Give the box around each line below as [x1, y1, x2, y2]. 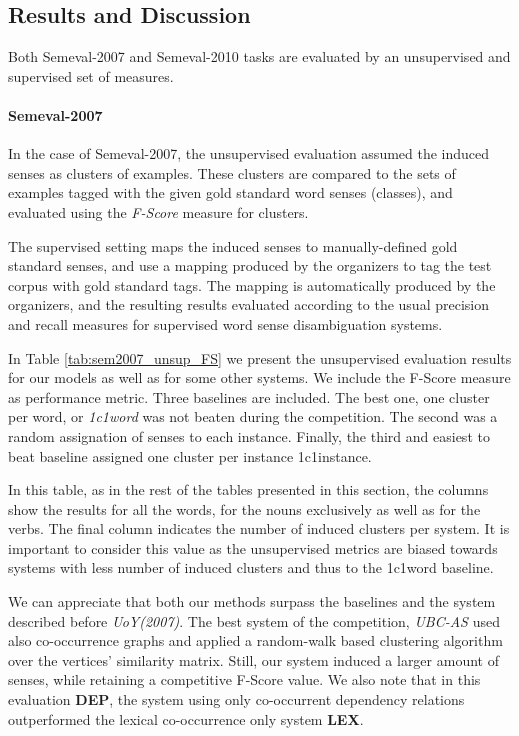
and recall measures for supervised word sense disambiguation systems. [8, 313, 443, 334]
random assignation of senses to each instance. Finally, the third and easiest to [8, 425, 490, 446]
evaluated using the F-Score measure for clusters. [8, 201, 309, 222]
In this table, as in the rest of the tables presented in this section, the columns [8, 479, 489, 500]
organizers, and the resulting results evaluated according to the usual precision [8, 294, 489, 315]
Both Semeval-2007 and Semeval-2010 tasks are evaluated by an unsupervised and [8, 46, 511, 67]
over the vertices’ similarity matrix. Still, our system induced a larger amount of [8, 649, 499, 670]
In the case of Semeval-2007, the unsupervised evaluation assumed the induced [8, 143, 490, 164]
